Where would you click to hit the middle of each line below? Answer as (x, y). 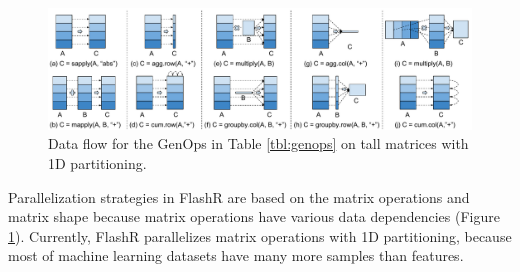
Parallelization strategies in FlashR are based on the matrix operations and (239, 196)
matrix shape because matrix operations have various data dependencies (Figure (254, 216)
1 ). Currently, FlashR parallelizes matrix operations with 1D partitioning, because (260, 235)
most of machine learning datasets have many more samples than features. (236, 255)
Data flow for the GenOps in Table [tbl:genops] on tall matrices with (258, 143)
